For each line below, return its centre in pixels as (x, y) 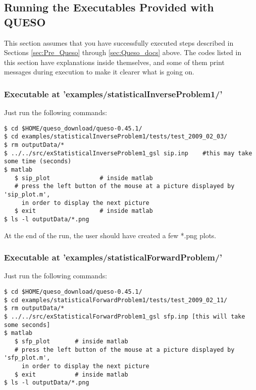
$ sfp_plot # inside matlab (71, 341)
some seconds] (27, 325)
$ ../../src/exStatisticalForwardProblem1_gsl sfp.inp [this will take (125, 317)
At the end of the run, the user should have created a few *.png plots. (110, 235)
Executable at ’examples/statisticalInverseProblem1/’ (113, 94)
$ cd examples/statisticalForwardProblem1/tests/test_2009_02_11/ (116, 300)
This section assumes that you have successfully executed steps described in (119, 42)
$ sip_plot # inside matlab (84, 178)
